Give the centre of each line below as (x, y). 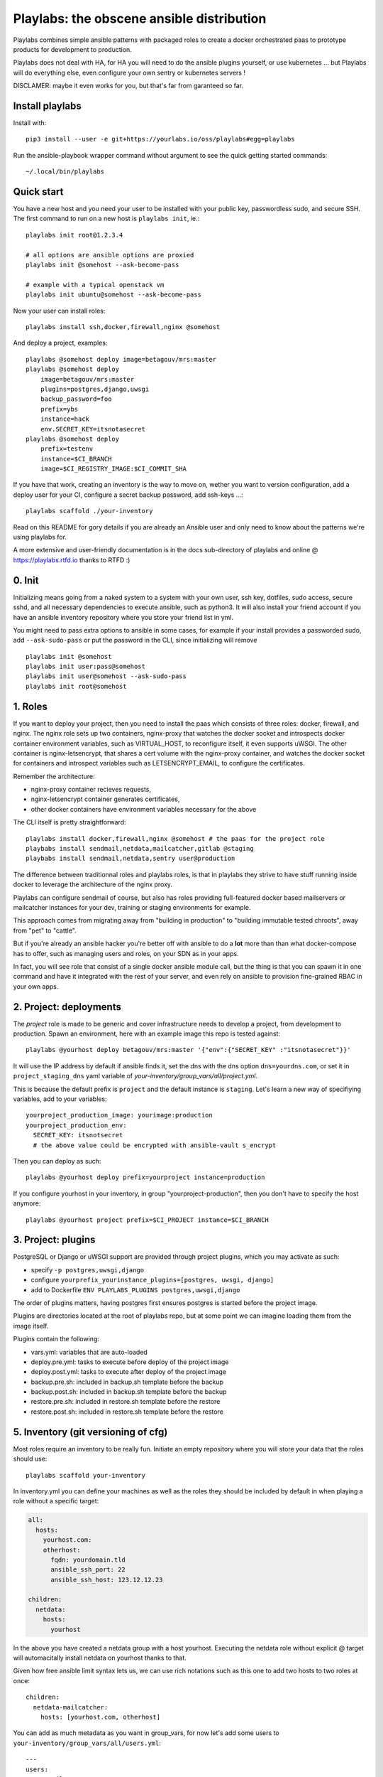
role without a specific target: (56, 1501)
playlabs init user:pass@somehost (85, 667)
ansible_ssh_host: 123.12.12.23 (107, 1579)
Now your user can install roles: (59, 311)
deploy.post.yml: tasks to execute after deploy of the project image (129, 1372)
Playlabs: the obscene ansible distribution (140, 18)
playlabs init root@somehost (76, 686)
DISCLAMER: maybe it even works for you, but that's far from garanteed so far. (128, 86)
